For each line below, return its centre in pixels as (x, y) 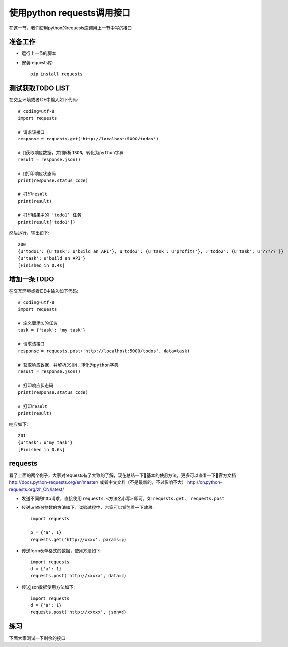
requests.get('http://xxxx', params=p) (79, 539)
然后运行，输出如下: (29, 233)
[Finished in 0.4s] (41, 265)
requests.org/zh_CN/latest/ (37, 489)
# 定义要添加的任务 (38, 323)
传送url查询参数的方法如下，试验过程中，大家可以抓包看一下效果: (88, 508)
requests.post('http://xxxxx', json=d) (79, 612)
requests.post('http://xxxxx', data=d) (79, 576)
